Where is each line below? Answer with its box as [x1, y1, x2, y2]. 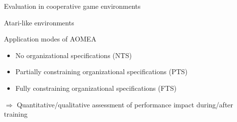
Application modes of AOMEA [4, 34, 96, 44]
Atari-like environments [4, 17, 74, 27]
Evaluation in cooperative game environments [4, 1, 141, 11]
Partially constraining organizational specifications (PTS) [15, 66, 188, 77]
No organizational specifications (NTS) [15, 50, 132, 60]
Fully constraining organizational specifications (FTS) [15, 82, 177, 93]
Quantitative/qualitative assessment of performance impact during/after [17, 99, 234, 109]
